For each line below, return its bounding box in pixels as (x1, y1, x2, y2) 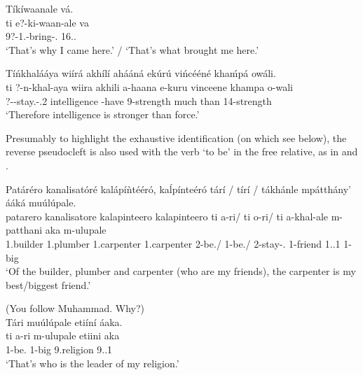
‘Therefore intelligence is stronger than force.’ (6, 107, 200, 122)
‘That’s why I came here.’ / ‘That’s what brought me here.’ (6, 42, 259, 57)
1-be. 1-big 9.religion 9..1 (6, 342, 113, 357)
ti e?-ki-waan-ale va (6, 15, 89, 29)
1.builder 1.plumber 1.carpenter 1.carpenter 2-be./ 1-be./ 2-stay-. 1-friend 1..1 (6, 236, 341, 250)
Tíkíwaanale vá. (6, 1, 74, 15)
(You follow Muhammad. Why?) (6, 301, 144, 316)
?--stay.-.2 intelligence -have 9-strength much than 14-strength (6, 93, 272, 108)
